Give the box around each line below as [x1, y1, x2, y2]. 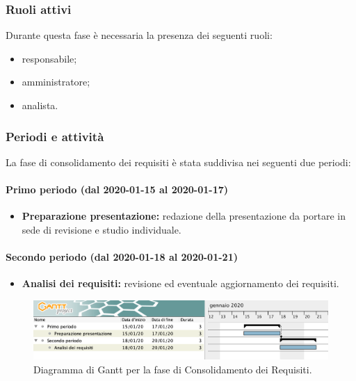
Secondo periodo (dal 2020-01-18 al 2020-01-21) [6, 249, 238, 264]
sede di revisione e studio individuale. [22, 222, 181, 236]
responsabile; [22, 51, 77, 65]
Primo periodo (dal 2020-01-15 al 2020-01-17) [6, 182, 229, 196]
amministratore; [22, 74, 90, 89]
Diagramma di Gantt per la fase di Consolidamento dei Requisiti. [33, 362, 312, 376]
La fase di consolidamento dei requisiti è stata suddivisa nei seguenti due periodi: [6, 154, 351, 169]
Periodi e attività [6, 127, 104, 145]
